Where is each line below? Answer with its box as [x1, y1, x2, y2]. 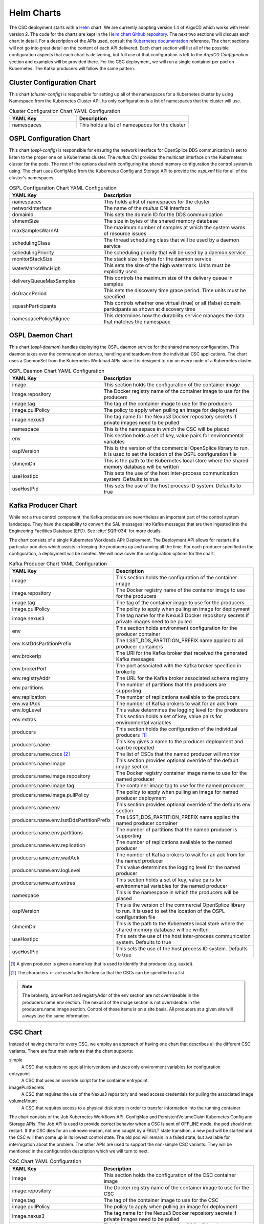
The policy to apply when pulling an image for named [116, 789, 239, 796]
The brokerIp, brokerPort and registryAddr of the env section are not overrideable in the [22, 992, 199, 998]
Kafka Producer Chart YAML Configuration [9, 560, 107, 567]
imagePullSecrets [9, 1084, 44, 1090]
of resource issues [103, 230, 147, 237]
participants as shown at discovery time [103, 306, 196, 312]
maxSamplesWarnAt [12, 227, 59, 234]
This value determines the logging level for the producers [116, 706, 248, 713]
